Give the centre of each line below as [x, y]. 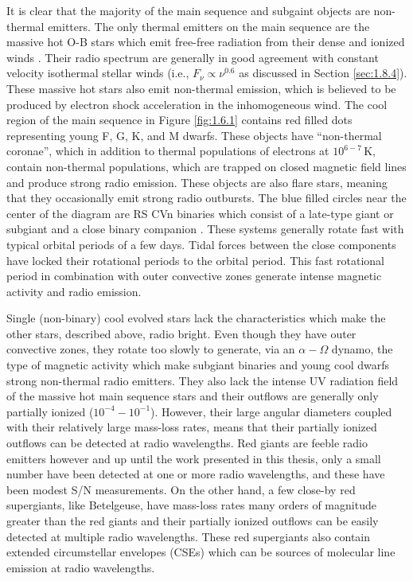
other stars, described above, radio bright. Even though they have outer [181, 333]
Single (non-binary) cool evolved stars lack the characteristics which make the [196, 318]
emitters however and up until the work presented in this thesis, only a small [194, 458]
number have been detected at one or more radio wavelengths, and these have [196, 474]
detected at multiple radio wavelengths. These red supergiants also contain [189, 536]
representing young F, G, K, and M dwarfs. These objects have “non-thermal [194, 135]
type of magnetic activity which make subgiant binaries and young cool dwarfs [198, 365]
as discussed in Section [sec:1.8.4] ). [323, 73]
